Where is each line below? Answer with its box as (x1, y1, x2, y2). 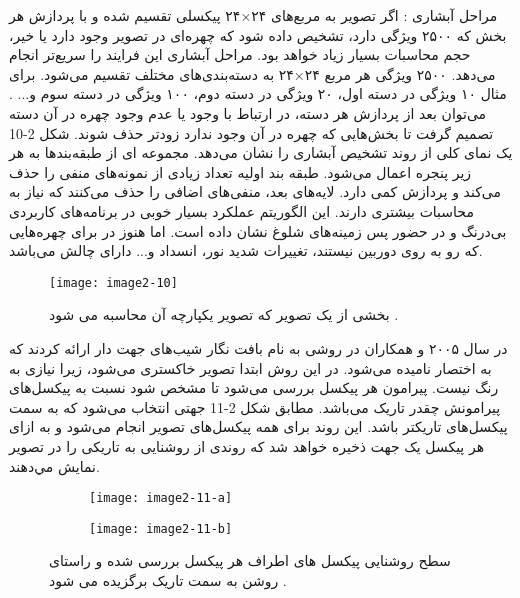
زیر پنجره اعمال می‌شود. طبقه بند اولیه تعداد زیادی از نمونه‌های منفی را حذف (9, 161, 472, 182)
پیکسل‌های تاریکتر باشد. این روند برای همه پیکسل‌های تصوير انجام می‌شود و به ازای (9, 416, 508, 437)
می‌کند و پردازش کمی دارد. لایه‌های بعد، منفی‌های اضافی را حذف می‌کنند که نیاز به (9, 181, 501, 202)
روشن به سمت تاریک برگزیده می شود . (49, 570, 287, 591)
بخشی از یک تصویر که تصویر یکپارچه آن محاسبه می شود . (49, 304, 399, 325)
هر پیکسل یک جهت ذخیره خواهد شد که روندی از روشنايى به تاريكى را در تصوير (9, 435, 485, 456)
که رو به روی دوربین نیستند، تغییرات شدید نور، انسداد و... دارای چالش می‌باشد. (9, 240, 483, 261)
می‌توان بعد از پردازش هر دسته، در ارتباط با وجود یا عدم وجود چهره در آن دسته (9, 102, 487, 123)
